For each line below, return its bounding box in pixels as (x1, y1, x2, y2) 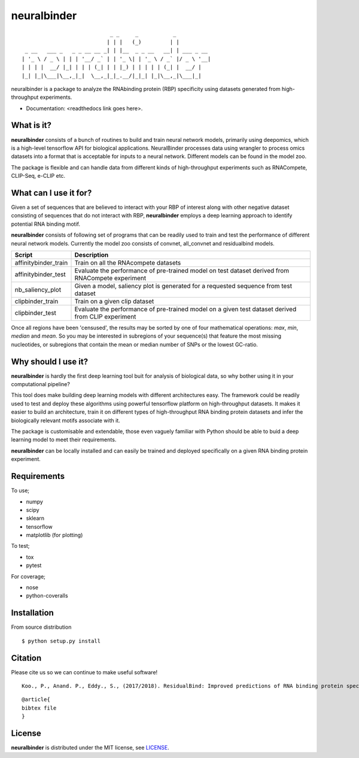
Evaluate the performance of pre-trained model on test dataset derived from (74, 266, 290, 275)
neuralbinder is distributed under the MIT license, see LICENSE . (11, 744, 170, 751)
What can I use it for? (11, 187, 92, 198)
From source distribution (11, 623, 72, 631)
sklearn (26, 515, 45, 522)
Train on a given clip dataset (74, 297, 154, 305)
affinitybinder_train (14, 259, 68, 266)
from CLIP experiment (74, 313, 136, 320)
